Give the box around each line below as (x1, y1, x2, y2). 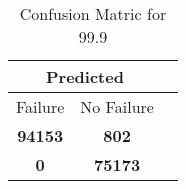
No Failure (80, 95, 154, 118)
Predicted (46, 65, 124, 88)
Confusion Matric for (19, 2, 167, 25)
